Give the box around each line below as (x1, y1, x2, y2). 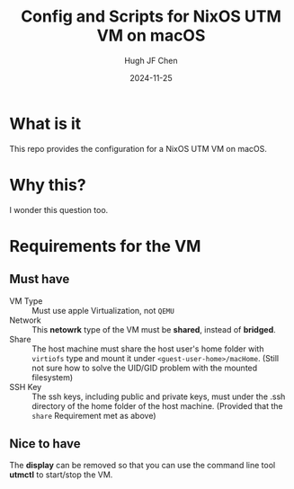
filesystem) (31, 371, 74, 383)
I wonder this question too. (9, 204, 109, 215)
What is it (9, 113, 82, 134)
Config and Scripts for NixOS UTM (21, 6, 281, 27)
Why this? (9, 174, 87, 195)
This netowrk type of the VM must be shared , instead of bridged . (31, 324, 276, 334)
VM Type (9, 295, 43, 307)
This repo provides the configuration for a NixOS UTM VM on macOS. (9, 143, 268, 154)
